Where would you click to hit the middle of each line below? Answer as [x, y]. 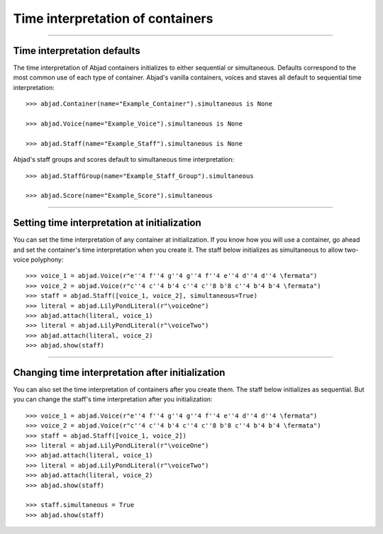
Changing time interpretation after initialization [119, 372]
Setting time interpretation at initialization [107, 223]
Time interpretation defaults [77, 51]
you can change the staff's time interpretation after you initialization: [113, 399]
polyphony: [47, 260]
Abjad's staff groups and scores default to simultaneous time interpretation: [124, 160]
